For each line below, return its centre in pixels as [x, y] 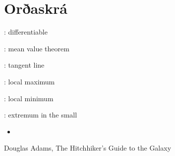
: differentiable [26, 32]
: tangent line [24, 65]
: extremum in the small [41, 115]
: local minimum [29, 98]
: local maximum [29, 81]
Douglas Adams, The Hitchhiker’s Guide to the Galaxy [88, 148]
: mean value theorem [37, 48]
